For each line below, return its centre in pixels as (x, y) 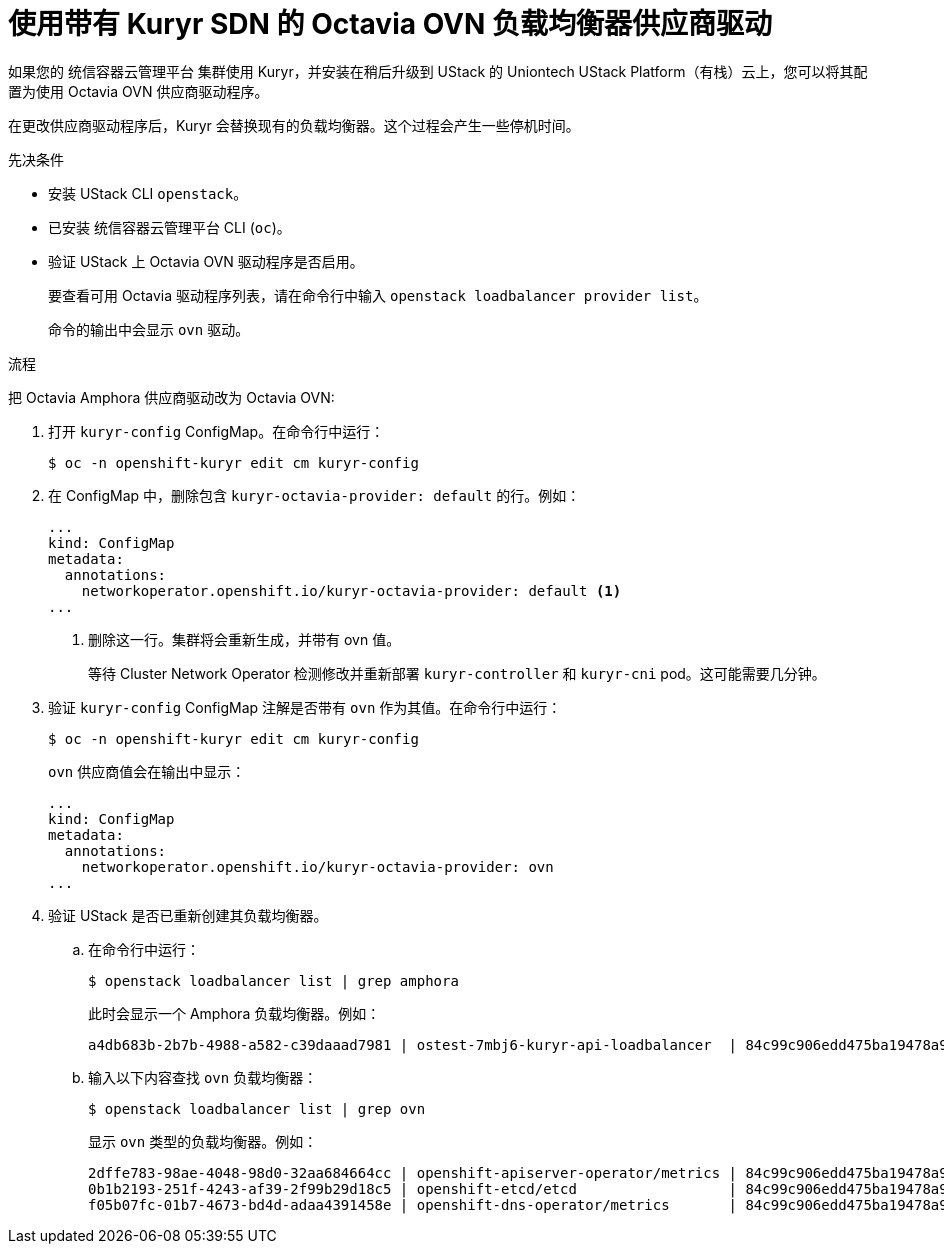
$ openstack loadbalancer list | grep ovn (257, 1108)
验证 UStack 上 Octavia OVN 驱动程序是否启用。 (206, 261)
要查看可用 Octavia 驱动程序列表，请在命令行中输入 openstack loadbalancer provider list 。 (378, 295)
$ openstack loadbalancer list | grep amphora (273, 980)
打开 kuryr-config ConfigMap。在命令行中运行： (216, 431)
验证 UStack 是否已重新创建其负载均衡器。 (188, 915)
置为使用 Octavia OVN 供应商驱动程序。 (138, 91)
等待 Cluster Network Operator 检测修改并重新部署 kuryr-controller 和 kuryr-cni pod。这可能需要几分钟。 (457, 673)
